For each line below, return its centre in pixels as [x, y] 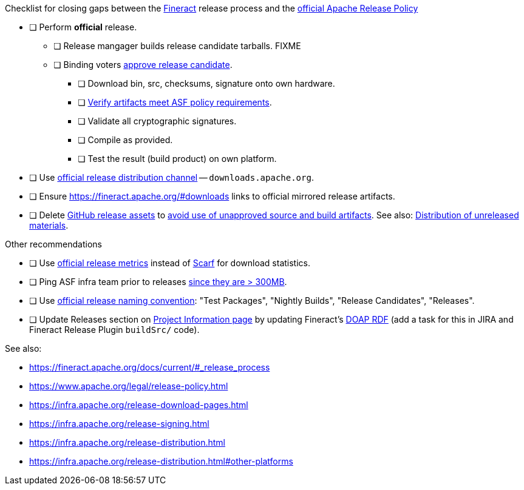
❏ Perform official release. [83, 27]
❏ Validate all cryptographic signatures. [157, 121]
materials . [49, 225]
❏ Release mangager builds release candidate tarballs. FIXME [177, 46]
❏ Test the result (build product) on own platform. [177, 159]
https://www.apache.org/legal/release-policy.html [129, 386]
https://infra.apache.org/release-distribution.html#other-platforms [161, 461]
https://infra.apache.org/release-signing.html [119, 424]
